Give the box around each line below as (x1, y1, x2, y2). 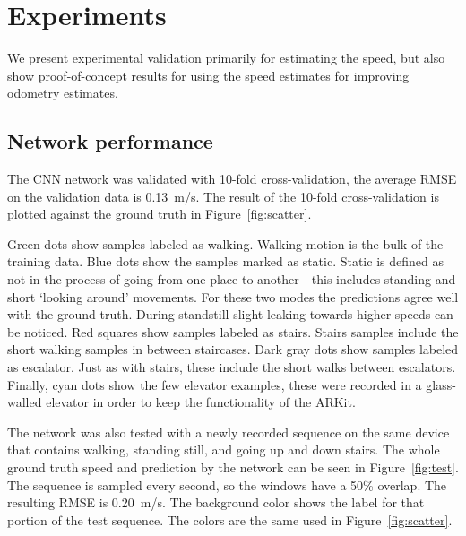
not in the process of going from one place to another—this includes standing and (7, 270, 456, 289)
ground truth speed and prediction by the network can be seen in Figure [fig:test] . (7, 458, 459, 477)
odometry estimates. (7, 83, 118, 102)
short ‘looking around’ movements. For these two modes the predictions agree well (7, 287, 459, 306)
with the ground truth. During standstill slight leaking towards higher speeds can (7, 305, 453, 324)
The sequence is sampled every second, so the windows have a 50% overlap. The (7, 475, 447, 494)
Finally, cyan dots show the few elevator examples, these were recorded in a (7, 375, 422, 393)
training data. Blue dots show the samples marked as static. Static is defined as (7, 252, 444, 271)
